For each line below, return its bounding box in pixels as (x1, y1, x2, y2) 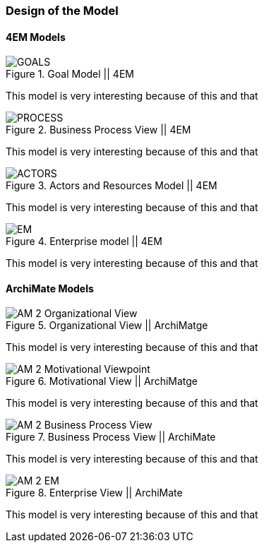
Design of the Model (6, 4, 119, 18)
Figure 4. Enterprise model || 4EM (6, 235, 162, 248)
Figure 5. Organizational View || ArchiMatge (6, 319, 208, 332)
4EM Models (6, 30, 66, 43)
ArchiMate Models (6, 282, 94, 294)
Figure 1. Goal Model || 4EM (6, 68, 134, 81)
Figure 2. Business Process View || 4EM (6, 124, 191, 136)
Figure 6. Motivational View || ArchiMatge (6, 375, 198, 388)
